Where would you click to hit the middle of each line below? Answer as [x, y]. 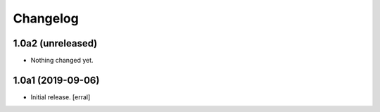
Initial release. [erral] [61, 97]
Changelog [46, 18]
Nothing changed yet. [62, 61]
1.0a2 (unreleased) [55, 43]
